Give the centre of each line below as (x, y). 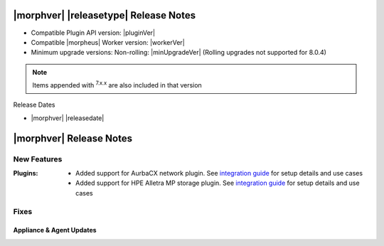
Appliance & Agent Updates (55, 230)
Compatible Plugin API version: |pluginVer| (93, 33)
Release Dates (34, 105)
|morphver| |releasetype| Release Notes (104, 15)
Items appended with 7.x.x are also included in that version (117, 85)
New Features (38, 159)
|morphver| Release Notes (73, 138)
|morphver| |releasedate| (68, 118)
